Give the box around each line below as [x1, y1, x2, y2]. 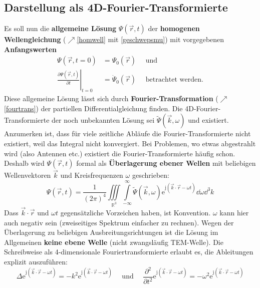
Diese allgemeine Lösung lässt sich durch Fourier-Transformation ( [4, 93, 218, 104]
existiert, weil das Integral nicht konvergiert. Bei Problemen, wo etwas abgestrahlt [4, 138, 256, 149]
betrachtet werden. [145, 76, 203, 84]
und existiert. [188, 115, 229, 125]
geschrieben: [132, 170, 169, 180]
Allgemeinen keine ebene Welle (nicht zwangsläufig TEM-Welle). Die [4, 236, 223, 247]
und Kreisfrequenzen [60, 170, 123, 180]
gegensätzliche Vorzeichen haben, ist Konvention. [60, 207, 211, 217]
